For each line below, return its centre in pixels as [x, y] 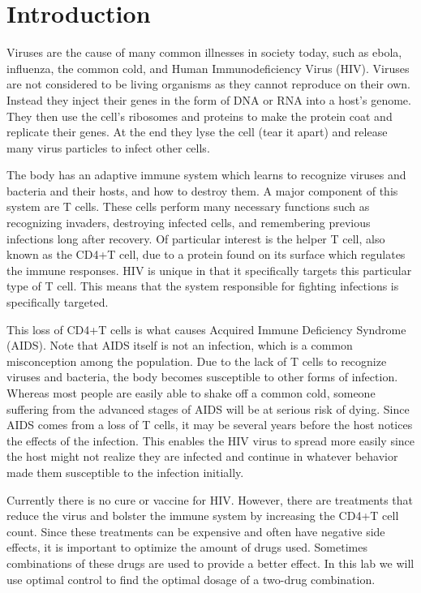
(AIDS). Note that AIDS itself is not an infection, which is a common [180, 345]
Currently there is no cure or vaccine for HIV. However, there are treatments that [210, 499]
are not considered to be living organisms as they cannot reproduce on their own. [208, 84]
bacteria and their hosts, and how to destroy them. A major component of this [202, 190]
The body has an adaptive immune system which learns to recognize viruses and [206, 175]
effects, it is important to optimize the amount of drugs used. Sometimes [187, 547]
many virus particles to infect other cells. [108, 147]
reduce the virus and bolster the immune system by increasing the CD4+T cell [203, 516]
